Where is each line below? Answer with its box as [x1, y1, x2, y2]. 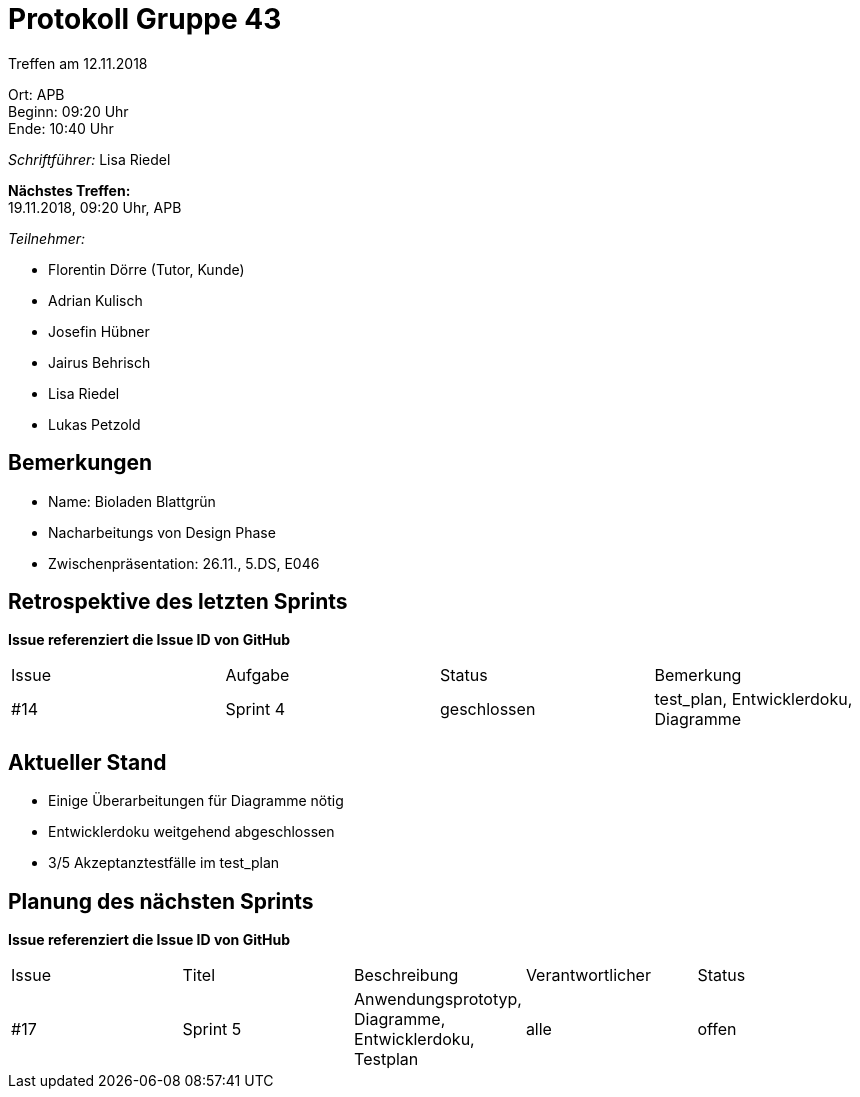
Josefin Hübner [48, 322, 150, 340]
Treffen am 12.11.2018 [8, 54, 148, 72]
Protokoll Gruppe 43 [8, 2, 282, 36]
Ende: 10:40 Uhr [8, 119, 114, 137]
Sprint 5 [182, 1019, 242, 1040]
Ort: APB [8, 85, 65, 103]
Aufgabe [225, 665, 290, 686]
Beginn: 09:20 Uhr [8, 102, 129, 120]
